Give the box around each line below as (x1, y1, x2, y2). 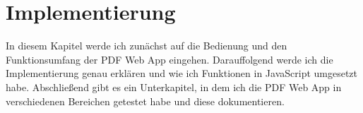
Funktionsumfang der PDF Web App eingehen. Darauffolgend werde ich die (6, 52, 333, 66)
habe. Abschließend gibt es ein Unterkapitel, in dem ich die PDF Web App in (6, 79, 342, 94)
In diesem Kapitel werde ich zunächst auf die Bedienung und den (6, 38, 287, 53)
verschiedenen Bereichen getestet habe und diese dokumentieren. (6, 93, 285, 108)
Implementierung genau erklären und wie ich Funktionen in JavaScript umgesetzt (6, 66, 358, 81)
